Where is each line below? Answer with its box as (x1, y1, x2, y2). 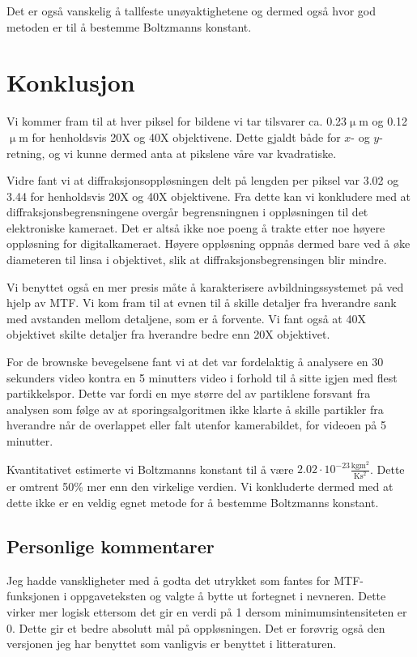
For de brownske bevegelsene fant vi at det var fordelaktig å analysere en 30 (6, 353, 384, 370)
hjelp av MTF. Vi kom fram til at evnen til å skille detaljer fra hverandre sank (6, 294, 397, 311)
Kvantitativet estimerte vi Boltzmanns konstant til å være (6, 460, 294, 477)
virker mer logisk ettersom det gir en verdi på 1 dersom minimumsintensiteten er (6, 603, 407, 620)
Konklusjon (6, 66, 135, 99)
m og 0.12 (359, 113, 408, 130)
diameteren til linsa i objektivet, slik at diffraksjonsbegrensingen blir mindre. (6, 251, 387, 268)
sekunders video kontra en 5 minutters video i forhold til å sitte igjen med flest (6, 369, 398, 386)
